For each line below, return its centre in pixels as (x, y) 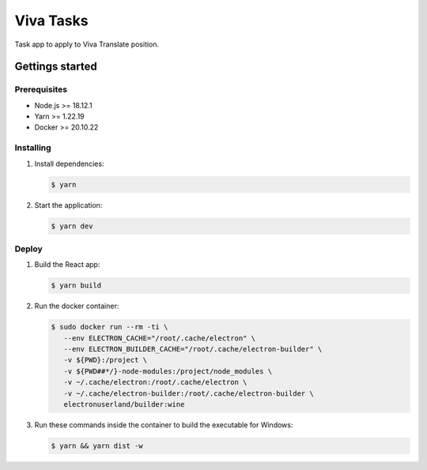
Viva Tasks (51, 21)
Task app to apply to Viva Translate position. (87, 44)
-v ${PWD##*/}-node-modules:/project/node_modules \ (168, 371)
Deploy (28, 249)
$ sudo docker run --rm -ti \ (110, 327)
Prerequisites (41, 89)
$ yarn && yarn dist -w (97, 446)
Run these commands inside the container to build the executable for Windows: (164, 425)
